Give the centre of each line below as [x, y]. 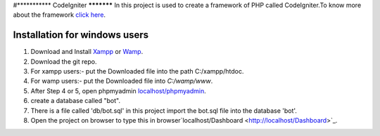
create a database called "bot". [76, 101]
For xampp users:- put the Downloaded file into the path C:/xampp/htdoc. [137, 72]
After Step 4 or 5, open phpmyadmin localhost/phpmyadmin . [119, 90]
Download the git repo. [64, 61]
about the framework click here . [59, 15]
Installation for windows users [81, 35]
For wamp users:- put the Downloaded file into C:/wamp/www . [122, 81]
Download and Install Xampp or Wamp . [87, 52]
